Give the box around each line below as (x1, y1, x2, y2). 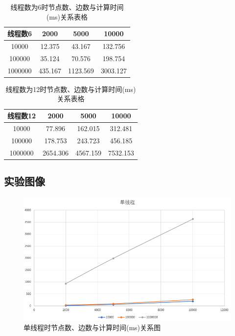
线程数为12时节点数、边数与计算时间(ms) (5, 84, 136, 94)
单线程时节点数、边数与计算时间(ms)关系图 (23, 322, 161, 333)
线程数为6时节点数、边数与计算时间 (10, 2, 124, 12)
